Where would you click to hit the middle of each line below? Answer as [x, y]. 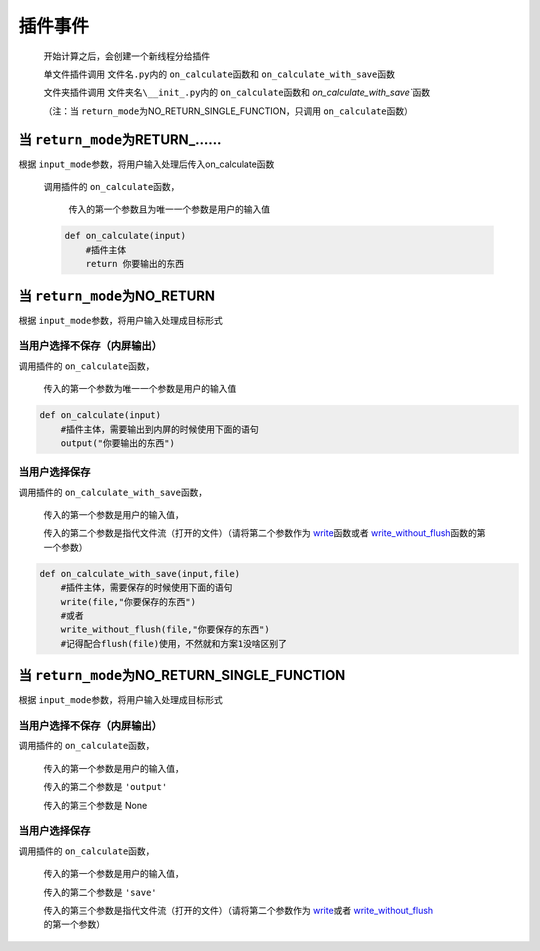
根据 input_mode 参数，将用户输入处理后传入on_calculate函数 [146, 164]
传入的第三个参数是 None [95, 805]
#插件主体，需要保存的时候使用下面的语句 [146, 588]
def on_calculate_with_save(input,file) [139, 573]
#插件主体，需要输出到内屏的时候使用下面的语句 [159, 429]
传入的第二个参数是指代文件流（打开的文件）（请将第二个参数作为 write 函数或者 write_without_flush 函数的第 [264, 533]
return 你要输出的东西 [135, 264]
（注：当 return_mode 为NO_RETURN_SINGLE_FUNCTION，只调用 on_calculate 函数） [228, 111]
